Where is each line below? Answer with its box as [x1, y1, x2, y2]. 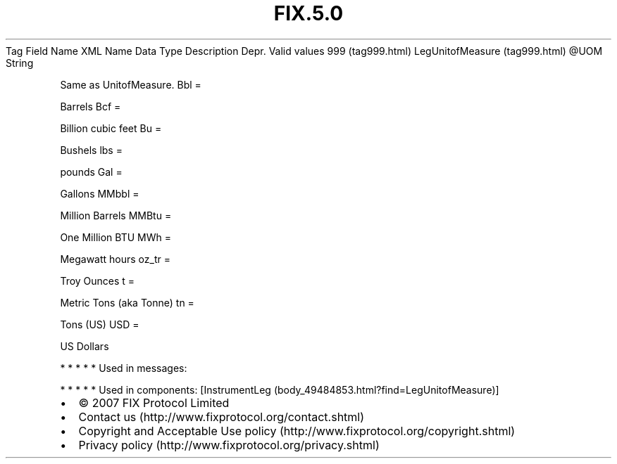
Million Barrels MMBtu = [60, 209, 172, 221]
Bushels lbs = [60, 143, 123, 156]
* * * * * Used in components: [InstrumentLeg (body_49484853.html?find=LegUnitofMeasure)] [60, 383, 499, 396]
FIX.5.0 [273, 1, 344, 25]
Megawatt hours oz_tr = [60, 252, 170, 265]
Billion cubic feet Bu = [60, 122, 162, 134]
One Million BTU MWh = [60, 231, 171, 243]
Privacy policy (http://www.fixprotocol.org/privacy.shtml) [78, 437, 380, 452]
